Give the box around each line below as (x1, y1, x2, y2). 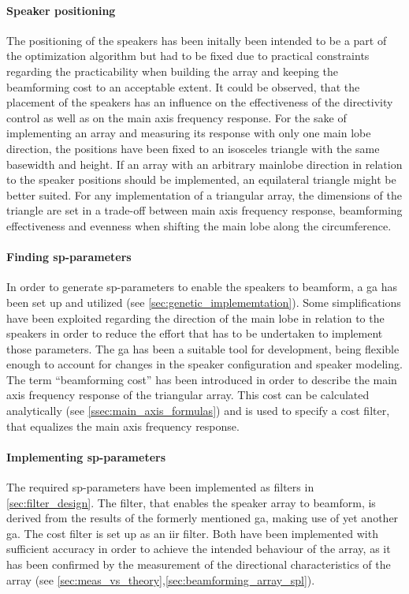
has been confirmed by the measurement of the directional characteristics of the (6, 556, 391, 573)
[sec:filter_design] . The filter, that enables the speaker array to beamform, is (6, 494, 376, 510)
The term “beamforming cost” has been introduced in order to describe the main (6, 371, 397, 387)
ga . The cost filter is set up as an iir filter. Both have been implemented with (6, 525, 378, 541)
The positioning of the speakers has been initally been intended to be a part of (6, 32, 387, 48)
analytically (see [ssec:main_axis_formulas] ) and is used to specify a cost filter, (6, 402, 390, 419)
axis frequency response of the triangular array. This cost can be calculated (6, 387, 370, 403)
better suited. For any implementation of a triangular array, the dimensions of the (6, 186, 402, 203)
